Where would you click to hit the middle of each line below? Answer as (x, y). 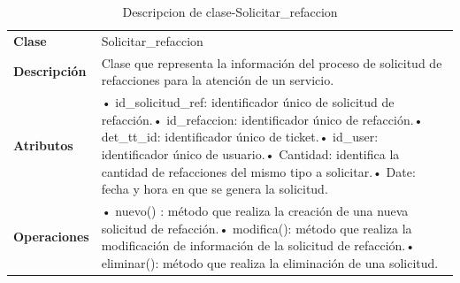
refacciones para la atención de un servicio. (218, 80)
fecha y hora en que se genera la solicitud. (215, 189)
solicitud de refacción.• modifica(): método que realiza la (257, 228)
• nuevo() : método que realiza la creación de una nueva (255, 210)
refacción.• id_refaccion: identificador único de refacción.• (262, 119)
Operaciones (51, 237)
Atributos (43, 145)
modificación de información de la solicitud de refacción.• (258, 245)
